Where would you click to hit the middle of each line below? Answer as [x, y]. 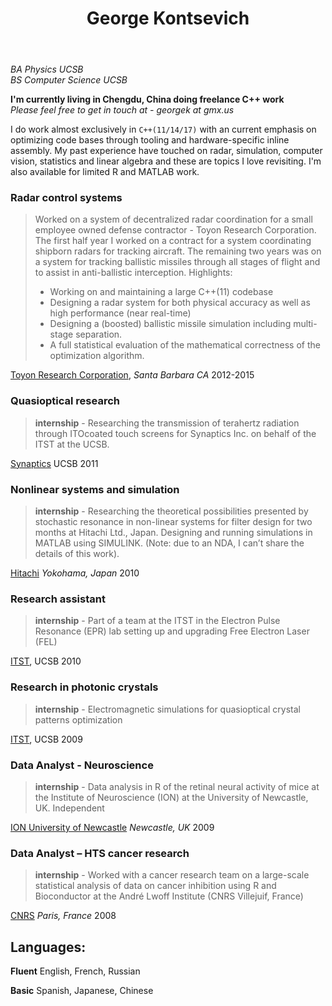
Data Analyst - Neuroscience [82, 765]
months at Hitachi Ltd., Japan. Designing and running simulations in [173, 533]
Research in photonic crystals [84, 687]
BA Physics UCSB [47, 69]
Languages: [48, 947]
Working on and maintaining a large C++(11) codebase [161, 292]
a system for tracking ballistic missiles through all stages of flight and [177, 262]
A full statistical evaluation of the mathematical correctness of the [185, 345]
